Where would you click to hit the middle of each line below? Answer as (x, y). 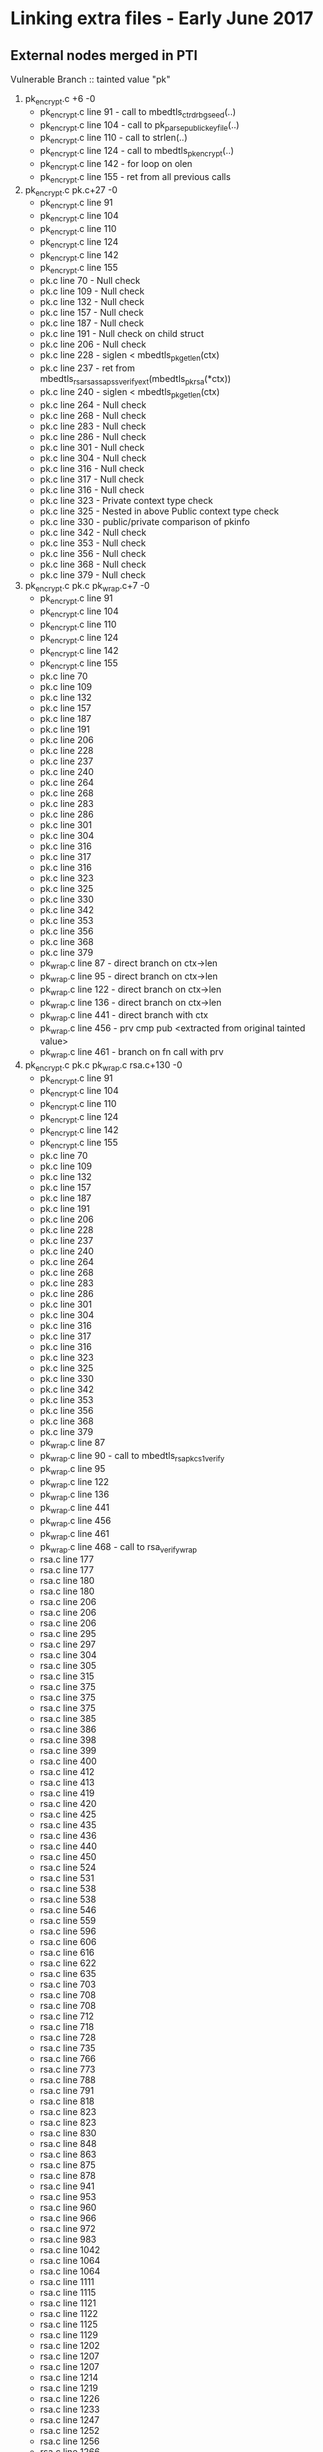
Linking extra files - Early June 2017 (162, 18)
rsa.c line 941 (67, 2186)
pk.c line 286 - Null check (93, 436)
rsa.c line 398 (68, 1740)
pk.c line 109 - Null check (92, 291)
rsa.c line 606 (68, 1942)
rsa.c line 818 (67, 2101)
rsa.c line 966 (68, 2218)
